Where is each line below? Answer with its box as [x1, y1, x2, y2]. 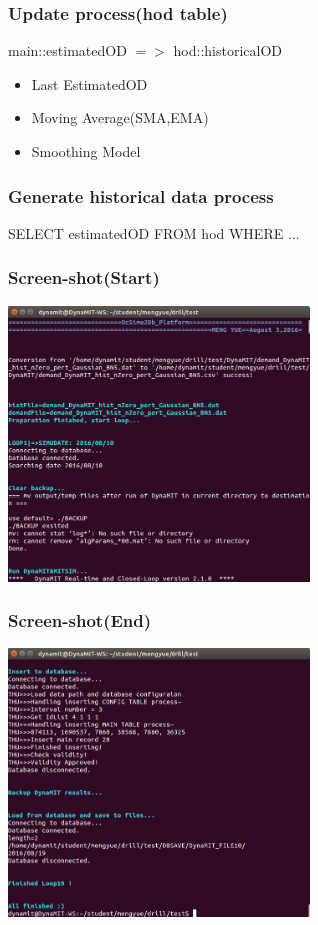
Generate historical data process [8, 183, 274, 208]
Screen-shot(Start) [8, 265, 160, 290]
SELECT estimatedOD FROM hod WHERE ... [8, 222, 300, 243]
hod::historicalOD [173, 40, 282, 61]
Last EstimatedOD [31, 73, 148, 94]
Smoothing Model [31, 141, 141, 161]
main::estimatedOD [8, 40, 127, 61]
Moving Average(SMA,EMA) [31, 107, 209, 128]
